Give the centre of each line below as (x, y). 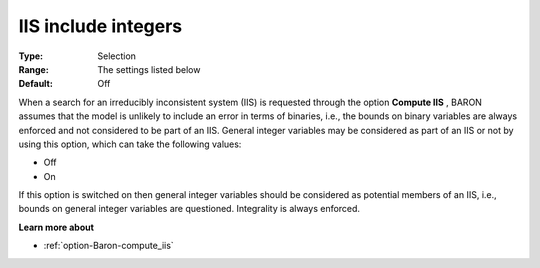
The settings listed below (149, 69)
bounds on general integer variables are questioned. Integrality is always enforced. (189, 209)
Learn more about (56, 227)
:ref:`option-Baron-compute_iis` (108, 246)
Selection (117, 56)
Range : (33, 69)
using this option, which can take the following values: (130, 144)
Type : (31, 56)
